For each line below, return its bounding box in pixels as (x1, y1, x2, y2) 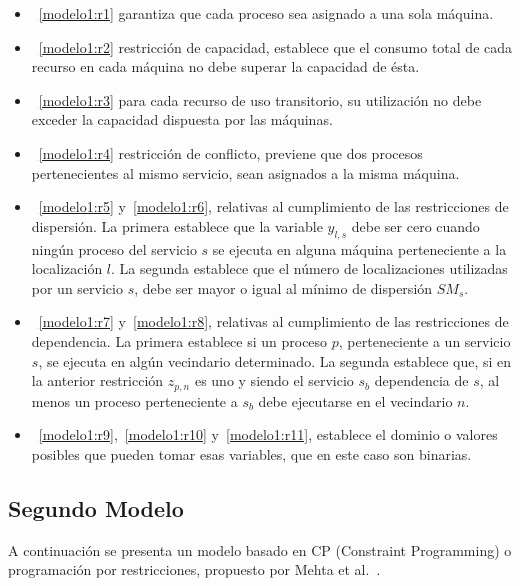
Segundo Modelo (8, 492, 184, 523)
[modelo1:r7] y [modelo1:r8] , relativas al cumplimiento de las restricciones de (38, 311, 509, 332)
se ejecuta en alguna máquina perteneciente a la (212, 238, 507, 259)
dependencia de (374, 370, 469, 391)
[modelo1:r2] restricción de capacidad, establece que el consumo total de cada (38, 36, 513, 57)
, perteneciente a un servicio (338, 330, 511, 351)
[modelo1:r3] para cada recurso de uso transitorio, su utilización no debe (38, 89, 482, 110)
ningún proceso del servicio (31, 238, 197, 259)
